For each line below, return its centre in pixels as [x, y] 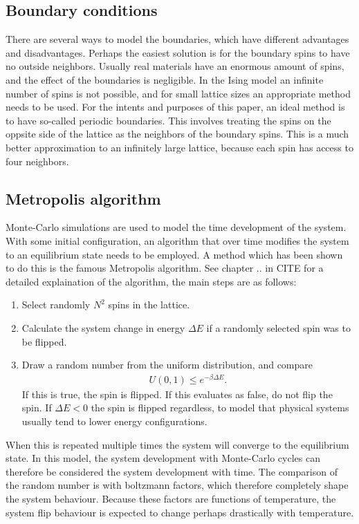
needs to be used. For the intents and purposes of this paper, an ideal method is [175, 107]
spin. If [37, 408]
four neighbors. [37, 161]
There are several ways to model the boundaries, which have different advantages [177, 39]
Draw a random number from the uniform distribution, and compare [167, 365]
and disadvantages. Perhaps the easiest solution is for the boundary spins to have [178, 52]
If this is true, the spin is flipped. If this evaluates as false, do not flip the [177, 394]
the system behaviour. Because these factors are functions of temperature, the [171, 498]
